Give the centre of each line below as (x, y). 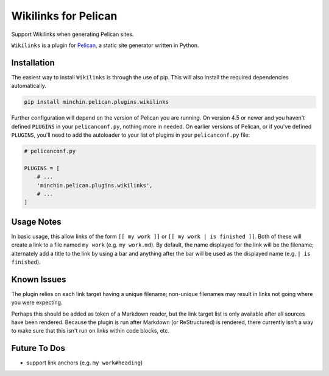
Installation (33, 63)
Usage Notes (36, 222)
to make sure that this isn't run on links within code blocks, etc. (90, 331)
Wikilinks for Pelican (64, 16)
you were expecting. (37, 303)
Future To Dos (38, 348)
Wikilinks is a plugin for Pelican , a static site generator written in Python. (105, 45)
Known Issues (39, 279)
